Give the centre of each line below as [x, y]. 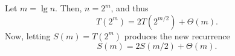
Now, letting [28, 35]
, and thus [130, 8]
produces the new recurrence [177, 35]
